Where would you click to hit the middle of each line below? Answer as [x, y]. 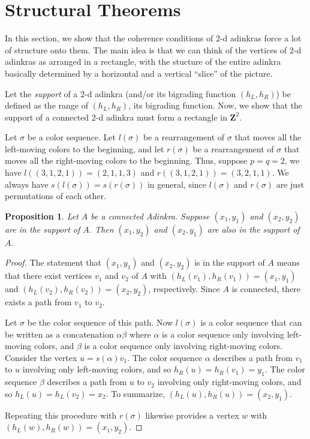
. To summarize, [136, 393]
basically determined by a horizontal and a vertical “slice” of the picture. [139, 73]
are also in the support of [253, 229]
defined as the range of [46, 105]
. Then [101, 229]
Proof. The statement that [53, 262]
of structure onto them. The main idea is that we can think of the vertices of [146, 49]
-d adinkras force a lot [261, 38]
